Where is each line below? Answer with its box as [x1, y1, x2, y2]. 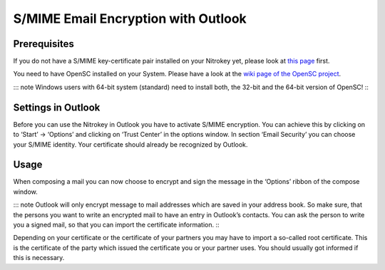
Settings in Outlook [13, 101, 101, 113]
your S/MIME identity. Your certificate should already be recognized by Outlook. [13, 140, 248, 149]
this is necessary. [13, 254, 65, 262]
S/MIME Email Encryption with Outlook [13, 11, 247, 26]
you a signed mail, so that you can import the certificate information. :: [13, 221, 220, 229]
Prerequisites [13, 38, 74, 50]
